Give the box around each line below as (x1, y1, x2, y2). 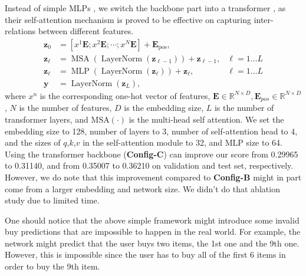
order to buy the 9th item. (5, 260, 100, 272)
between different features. (38, 25, 134, 37)
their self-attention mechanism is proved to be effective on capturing (5, 13, 251, 25)
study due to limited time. (5, 194, 100, 206)
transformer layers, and (5, 113, 88, 125)
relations (5, 25, 36, 37)
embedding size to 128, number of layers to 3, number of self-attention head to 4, (5, 124, 298, 137)
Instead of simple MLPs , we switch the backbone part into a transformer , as (5, 2, 286, 14)
